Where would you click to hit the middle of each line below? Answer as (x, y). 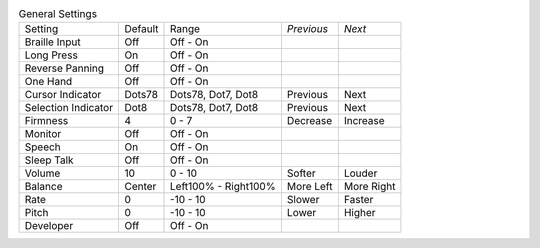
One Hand (48, 82)
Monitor (43, 134)
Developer (49, 226)
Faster (358, 200)
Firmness (46, 121)
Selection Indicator (69, 108)
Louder (360, 173)
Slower (303, 200)
